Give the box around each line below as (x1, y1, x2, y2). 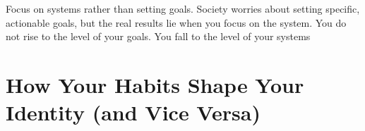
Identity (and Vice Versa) (6, 98, 261, 127)
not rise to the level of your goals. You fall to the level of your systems (6, 29, 311, 44)
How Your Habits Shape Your (6, 70, 304, 99)
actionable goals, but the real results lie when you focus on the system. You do (6, 15, 347, 30)
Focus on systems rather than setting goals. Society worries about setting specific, (6, 1, 360, 15)
